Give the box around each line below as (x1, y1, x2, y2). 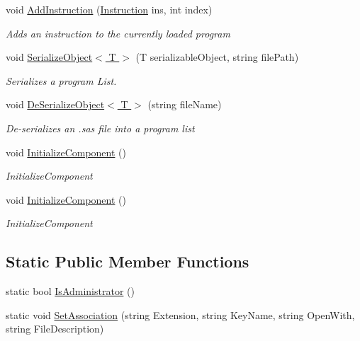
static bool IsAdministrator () (6, 284, 135, 299)
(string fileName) (147, 97, 222, 112)
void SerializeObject (6, 50, 93, 64)
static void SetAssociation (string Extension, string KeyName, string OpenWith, (6, 307, 355, 322)
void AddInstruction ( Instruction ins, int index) (6, 2, 213, 16)
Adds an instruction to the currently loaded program (6, 25, 230, 40)
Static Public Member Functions (6, 250, 249, 272)
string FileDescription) (6, 321, 104, 336)
